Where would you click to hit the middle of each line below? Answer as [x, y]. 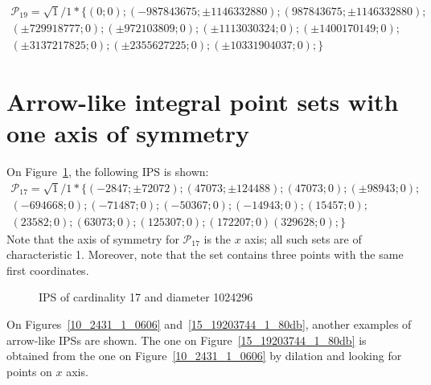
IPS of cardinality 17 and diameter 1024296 [146, 297]
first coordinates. [48, 270]
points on [29, 371]
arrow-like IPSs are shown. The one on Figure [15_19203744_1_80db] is [187, 340]
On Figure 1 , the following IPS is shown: [108, 172]
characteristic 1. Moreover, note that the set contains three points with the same [205, 254]
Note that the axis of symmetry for [93, 238]
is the [218, 238]
